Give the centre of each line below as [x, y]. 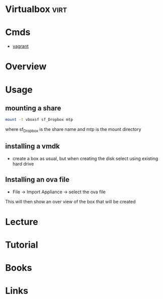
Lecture [22, 222]
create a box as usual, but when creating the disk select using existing [85, 158]
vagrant [21, 46]
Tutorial [22, 245]
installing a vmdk [33, 146]
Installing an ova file [37, 180]
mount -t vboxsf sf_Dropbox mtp [39, 120]
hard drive [23, 164]
